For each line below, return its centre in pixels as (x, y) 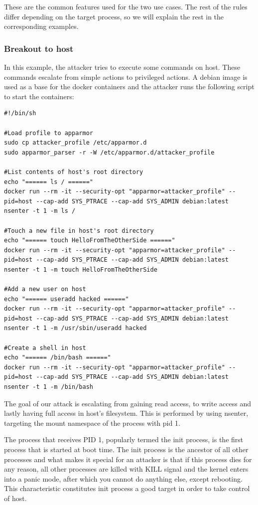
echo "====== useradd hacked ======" (66, 299)
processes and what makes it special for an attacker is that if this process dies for (128, 459)
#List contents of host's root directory (74, 172)
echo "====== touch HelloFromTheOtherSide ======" (90, 241)
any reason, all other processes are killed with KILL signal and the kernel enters (126, 469)
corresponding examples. (41, 26)
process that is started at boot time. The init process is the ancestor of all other (126, 449)
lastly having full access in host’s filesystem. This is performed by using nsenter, (126, 413)
